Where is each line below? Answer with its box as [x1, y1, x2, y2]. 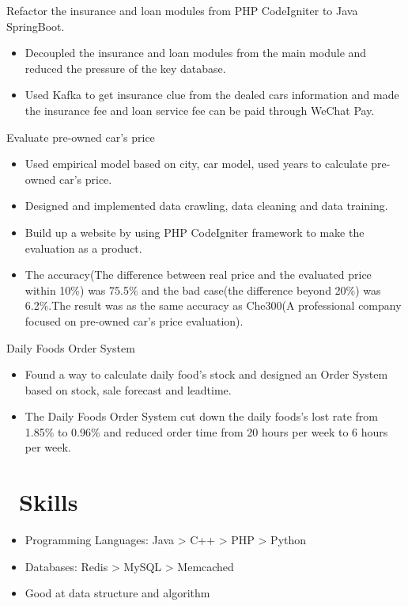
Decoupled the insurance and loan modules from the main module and [25, 44, 367, 61]
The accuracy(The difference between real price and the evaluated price [25, 266, 372, 283]
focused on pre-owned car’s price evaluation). [25, 312, 244, 329]
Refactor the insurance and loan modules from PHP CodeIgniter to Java [6, 2, 358, 18]
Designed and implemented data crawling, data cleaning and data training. [25, 197, 388, 214]
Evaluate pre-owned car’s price [6, 128, 155, 145]
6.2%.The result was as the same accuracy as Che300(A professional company [25, 297, 402, 314]
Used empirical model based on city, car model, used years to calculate [25, 155, 368, 172]
